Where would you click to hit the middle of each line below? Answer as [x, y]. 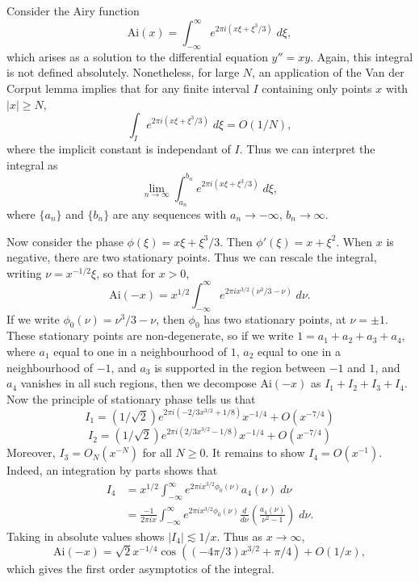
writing [24, 272]
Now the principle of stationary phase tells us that [131, 398]
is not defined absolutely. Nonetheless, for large [123, 72]
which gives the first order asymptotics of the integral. [140, 569]
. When [354, 241]
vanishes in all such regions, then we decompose [138, 383]
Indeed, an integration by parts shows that [112, 470]
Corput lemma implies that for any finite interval [128, 88]
